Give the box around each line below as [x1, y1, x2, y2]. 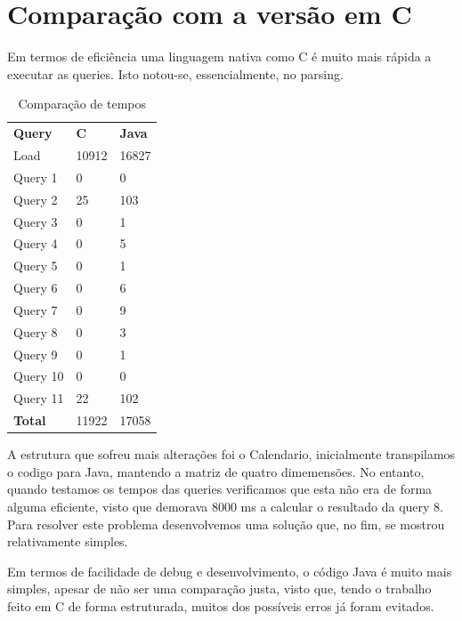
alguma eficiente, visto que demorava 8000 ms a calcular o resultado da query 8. [7, 497, 443, 515]
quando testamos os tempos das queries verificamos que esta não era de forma [7, 480, 433, 498]
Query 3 [13, 212, 58, 230]
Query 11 [13, 389, 64, 407]
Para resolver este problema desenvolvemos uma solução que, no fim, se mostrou [7, 514, 445, 533]
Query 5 [13, 256, 58, 275]
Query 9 [13, 344, 58, 363]
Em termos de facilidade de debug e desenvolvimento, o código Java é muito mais [7, 561, 452, 580]
